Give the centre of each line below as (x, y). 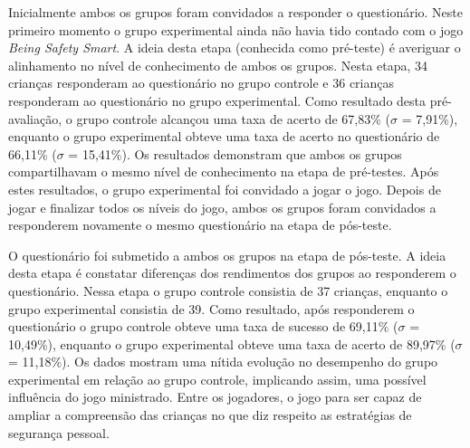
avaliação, (35, 118)
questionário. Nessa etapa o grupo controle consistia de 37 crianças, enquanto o (228, 290)
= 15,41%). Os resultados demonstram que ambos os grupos (235, 153)
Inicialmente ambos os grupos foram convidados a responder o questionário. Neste (235, 12)
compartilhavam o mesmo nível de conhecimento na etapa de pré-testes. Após (224, 172)
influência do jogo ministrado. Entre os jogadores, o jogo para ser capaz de (215, 397)
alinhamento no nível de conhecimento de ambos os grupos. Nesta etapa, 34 (218, 65)
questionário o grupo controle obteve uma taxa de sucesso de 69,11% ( (203, 326)
